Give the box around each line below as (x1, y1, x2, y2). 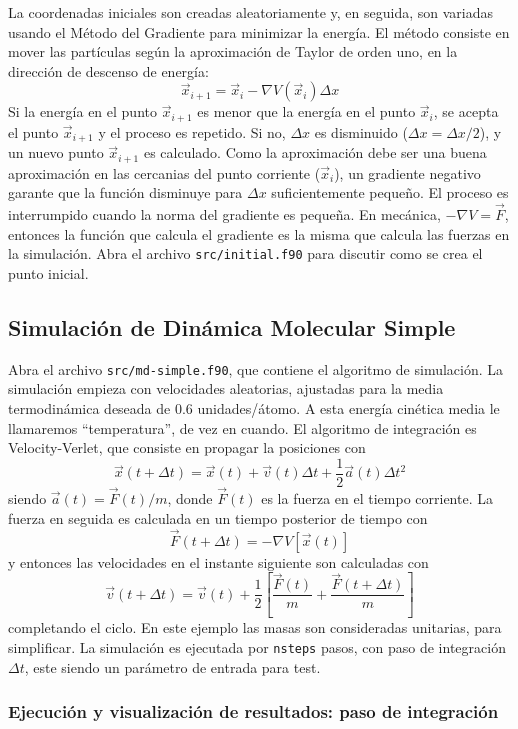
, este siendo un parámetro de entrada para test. (24, 656, 321, 677)
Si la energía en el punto (8, 101, 157, 122)
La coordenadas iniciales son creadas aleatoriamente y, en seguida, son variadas (8, 2, 494, 22)
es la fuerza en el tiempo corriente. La (261, 488, 493, 509)
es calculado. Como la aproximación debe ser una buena (143, 142, 487, 163)
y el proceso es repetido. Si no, (98, 121, 286, 142)
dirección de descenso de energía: (8, 60, 209, 81)
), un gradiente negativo (334, 162, 481, 183)
